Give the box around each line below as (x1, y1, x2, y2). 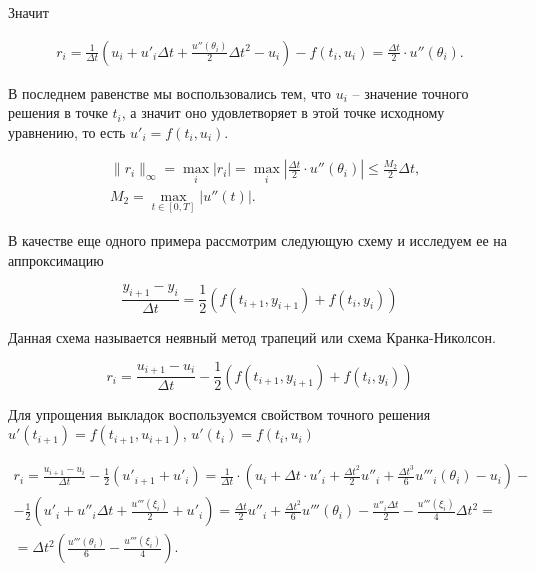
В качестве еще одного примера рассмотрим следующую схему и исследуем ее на (8, 229, 507, 250)
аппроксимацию (8, 249, 104, 270)
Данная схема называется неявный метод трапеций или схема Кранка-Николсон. (8, 326, 496, 347)
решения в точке (8, 102, 108, 123)
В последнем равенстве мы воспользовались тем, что (8, 82, 331, 103)
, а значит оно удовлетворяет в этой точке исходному (121, 102, 445, 123)
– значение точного (352, 82, 469, 103)
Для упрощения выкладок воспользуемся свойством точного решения (8, 403, 431, 424)
